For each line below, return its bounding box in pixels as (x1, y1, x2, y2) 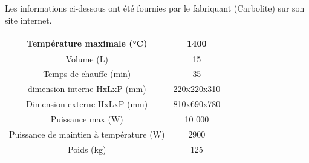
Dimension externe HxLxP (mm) (26, 98, 148, 110)
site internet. (5, 13, 52, 26)
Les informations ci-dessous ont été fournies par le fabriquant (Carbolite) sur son (5, 2, 305, 14)
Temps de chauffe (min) (43, 67, 131, 80)
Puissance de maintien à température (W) (9, 127, 165, 140)
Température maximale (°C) (27, 36, 148, 49)
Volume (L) (65, 52, 108, 65)
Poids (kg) (68, 142, 106, 155)
